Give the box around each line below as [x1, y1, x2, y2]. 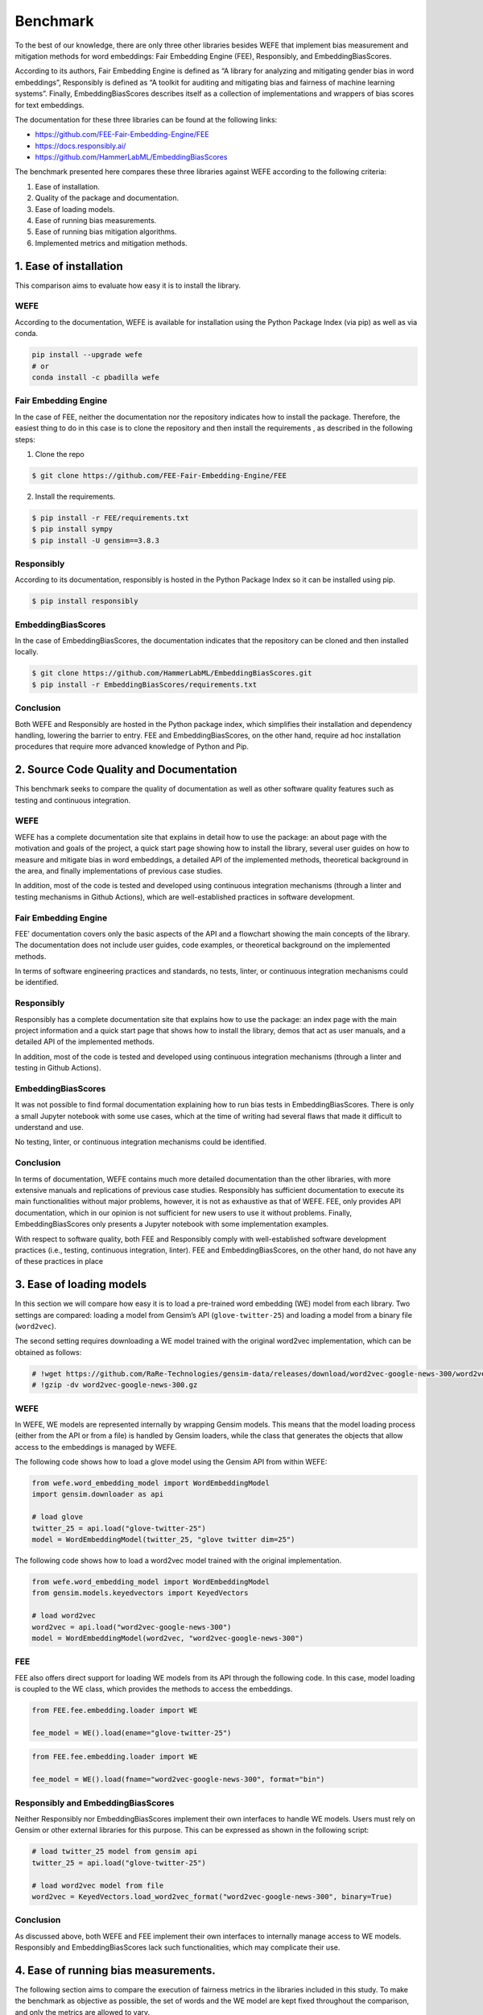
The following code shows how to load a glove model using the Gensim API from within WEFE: [14, 1457, 328, 1467]
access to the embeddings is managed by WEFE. [14, 1442, 177, 1452]
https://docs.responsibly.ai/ [35, 141, 126, 151]
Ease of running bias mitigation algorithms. [35, 226, 177, 237]
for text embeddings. [14, 100, 85, 110]
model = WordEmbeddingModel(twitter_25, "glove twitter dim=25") [31, 1535, 295, 1544]
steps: [14, 434, 35, 444]
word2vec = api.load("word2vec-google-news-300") [31, 1622, 232, 1631]
